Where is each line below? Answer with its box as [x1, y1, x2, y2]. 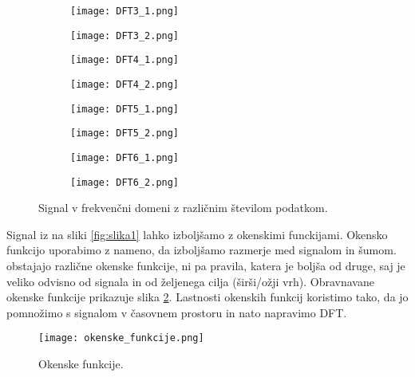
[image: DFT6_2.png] [70, 176, 180, 188]
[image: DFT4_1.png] [70, 54, 180, 66]
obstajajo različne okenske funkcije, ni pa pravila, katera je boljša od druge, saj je [6, 257, 405, 274]
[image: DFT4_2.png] [70, 78, 180, 90]
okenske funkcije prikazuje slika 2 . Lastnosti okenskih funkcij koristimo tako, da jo [6, 289, 409, 305]
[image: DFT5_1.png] [70, 103, 180, 115]
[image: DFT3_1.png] [70, 6, 180, 17]
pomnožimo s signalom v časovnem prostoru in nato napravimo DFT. [6, 304, 347, 320]
